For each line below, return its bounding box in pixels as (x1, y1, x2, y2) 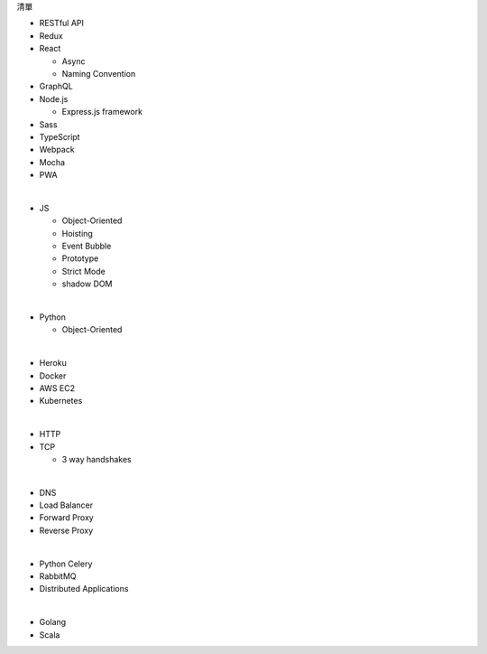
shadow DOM (61, 278, 113, 289)
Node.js (39, 93, 69, 104)
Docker (39, 370, 67, 381)
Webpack (39, 145, 76, 155)
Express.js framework (61, 107, 143, 117)
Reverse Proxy (39, 525, 94, 536)
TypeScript (39, 131, 80, 142)
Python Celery (39, 558, 93, 569)
